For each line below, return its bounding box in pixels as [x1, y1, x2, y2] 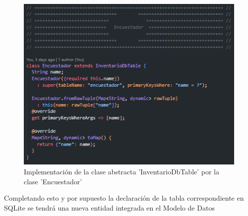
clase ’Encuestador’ [24, 176, 82, 186]
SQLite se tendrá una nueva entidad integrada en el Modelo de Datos [4, 202, 215, 213]
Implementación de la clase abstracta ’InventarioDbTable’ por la [24, 166, 220, 177]
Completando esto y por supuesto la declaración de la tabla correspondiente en [4, 193, 244, 203]
